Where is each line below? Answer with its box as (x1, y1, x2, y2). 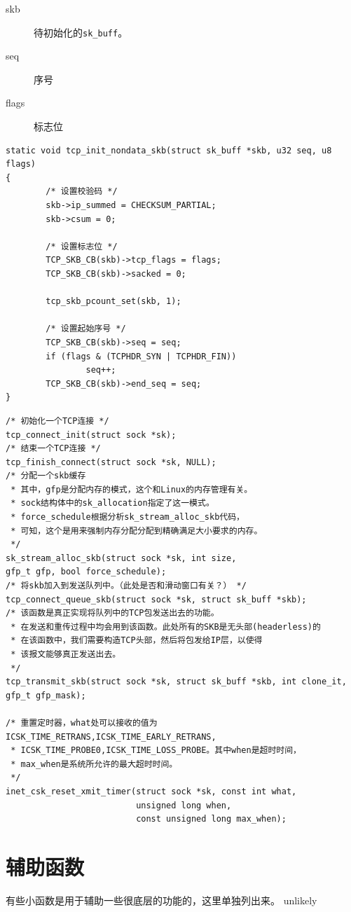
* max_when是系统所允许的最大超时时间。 (11, 759, 178, 769)
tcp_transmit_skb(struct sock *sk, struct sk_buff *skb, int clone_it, (6, 677, 347, 687)
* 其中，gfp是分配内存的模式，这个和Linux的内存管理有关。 (11, 484, 253, 495)
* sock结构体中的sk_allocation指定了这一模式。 (11, 498, 214, 509)
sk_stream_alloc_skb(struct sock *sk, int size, (6, 553, 237, 563)
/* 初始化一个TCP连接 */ (6, 415, 109, 426)
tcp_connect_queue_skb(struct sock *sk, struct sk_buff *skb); (6, 594, 307, 604)
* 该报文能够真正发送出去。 (11, 649, 121, 659)
